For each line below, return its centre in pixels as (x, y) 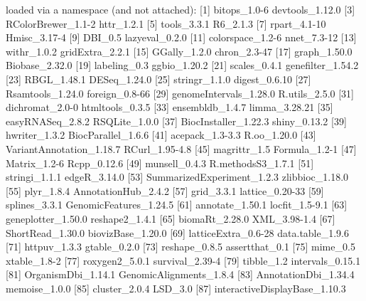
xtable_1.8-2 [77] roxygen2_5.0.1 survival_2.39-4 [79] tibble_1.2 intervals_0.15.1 (183, 260)
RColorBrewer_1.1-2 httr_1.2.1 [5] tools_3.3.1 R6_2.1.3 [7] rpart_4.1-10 (166, 23)
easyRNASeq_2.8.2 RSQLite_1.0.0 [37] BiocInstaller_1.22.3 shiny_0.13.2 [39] (176, 121)
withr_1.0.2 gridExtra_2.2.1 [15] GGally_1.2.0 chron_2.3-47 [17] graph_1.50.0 (179, 51)
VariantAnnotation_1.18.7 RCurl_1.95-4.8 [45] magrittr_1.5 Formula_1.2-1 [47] (181, 148)
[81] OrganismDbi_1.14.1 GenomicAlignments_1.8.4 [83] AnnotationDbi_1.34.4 (180, 274)
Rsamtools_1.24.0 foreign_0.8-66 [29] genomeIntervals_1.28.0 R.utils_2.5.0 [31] (180, 93)
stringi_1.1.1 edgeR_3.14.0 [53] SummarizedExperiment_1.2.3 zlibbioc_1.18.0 (177, 177)
